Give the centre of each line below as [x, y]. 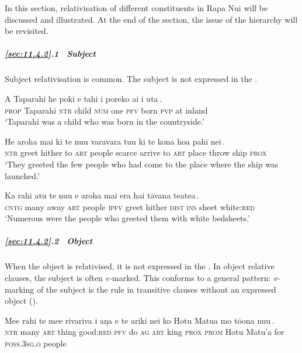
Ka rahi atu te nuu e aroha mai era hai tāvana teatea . [102, 195]
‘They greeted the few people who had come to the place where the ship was [142, 164]
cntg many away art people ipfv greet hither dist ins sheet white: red [130, 206]
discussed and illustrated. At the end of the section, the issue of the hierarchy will [151, 19]
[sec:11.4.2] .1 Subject [50, 54]
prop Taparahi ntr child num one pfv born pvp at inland [106, 110]
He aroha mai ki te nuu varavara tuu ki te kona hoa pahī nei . [115, 141]
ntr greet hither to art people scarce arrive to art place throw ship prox [136, 152]
